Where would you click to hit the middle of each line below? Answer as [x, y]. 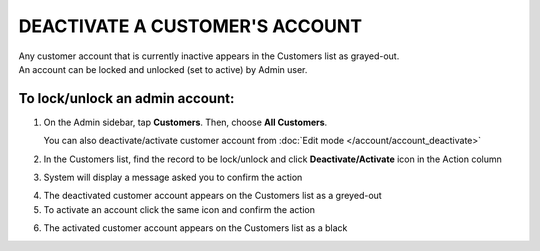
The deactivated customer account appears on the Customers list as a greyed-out [212, 196]
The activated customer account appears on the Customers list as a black [195, 228]
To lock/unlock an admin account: [126, 98]
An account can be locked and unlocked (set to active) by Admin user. [163, 69]
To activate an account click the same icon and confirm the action [179, 209]
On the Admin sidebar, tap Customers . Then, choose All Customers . [185, 122]
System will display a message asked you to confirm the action [173, 177]
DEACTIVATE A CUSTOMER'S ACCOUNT [190, 26]
